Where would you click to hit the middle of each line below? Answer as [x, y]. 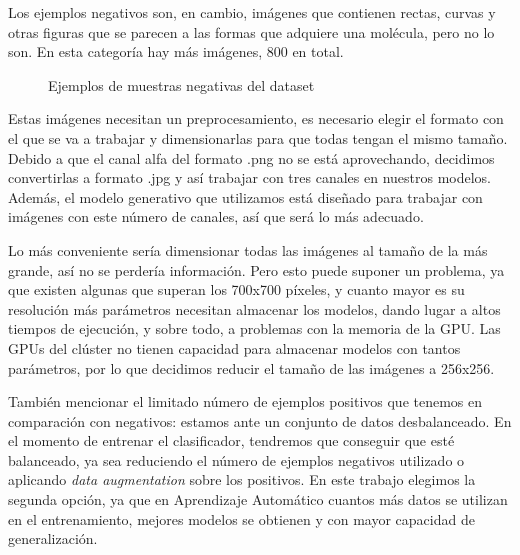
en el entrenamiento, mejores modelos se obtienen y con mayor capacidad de [241, 518]
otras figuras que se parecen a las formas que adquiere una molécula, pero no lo [251, 31]
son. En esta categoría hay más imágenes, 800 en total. [176, 51]
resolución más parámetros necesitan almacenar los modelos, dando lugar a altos [254, 308]
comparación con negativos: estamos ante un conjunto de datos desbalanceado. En [260, 420]
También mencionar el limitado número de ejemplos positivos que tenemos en [245, 401]
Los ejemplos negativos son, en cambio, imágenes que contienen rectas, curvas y [252, 12]
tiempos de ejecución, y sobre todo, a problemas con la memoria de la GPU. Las [254, 328]
